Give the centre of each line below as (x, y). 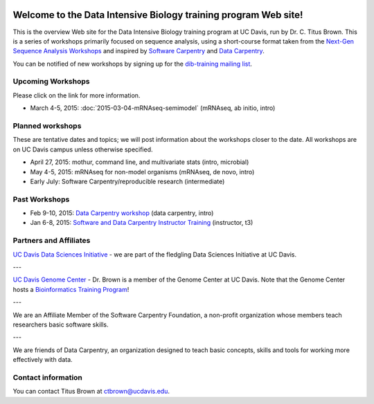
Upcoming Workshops (51, 82)
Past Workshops (41, 199)
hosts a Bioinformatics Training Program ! (71, 289)
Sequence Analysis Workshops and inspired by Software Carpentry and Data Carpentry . (139, 51)
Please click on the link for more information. (77, 95)
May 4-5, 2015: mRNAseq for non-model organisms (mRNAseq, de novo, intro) (142, 172)
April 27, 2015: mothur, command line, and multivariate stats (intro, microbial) (140, 162)
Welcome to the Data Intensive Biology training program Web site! (158, 15)
